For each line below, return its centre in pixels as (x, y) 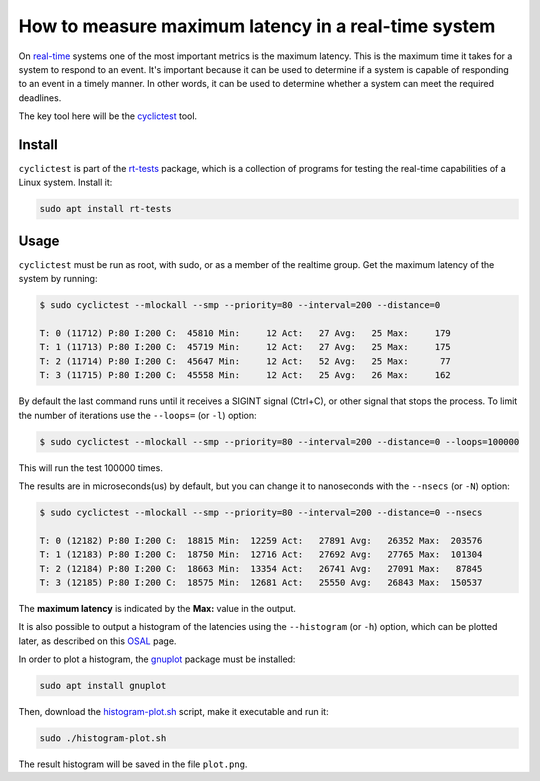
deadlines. (40, 97)
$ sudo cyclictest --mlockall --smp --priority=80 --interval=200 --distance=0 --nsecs (261, 512)
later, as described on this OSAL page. (97, 641)
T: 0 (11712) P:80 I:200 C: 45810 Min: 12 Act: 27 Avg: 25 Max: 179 (245, 333)
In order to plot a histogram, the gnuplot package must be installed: (157, 659)
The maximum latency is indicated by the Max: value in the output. (157, 608)
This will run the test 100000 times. (91, 467)
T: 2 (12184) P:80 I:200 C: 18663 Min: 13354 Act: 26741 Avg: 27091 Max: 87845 (261, 568)
